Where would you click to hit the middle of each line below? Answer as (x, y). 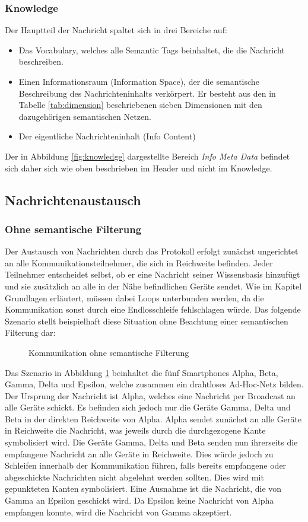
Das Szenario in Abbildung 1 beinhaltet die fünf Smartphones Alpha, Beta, (142, 372)
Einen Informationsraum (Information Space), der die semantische (139, 81)
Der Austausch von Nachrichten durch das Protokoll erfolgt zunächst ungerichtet (152, 251)
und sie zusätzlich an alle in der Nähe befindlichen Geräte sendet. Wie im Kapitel (153, 286)
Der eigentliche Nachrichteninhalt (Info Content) (107, 136)
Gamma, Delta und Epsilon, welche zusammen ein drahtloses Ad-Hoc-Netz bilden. (154, 384)
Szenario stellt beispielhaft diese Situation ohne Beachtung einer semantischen (147, 321)
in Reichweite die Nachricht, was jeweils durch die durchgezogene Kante (135, 430)
